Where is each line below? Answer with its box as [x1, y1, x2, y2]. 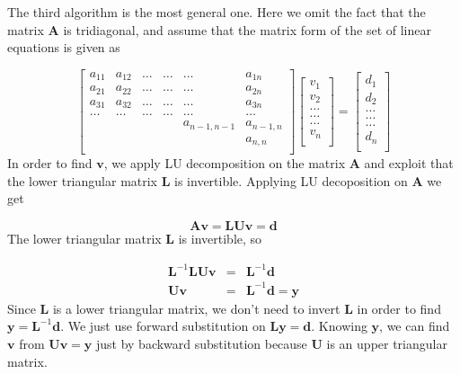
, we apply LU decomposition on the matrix [103, 154, 346, 173]
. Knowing [311, 316, 367, 335]
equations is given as [7, 38, 120, 57]
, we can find [379, 316, 450, 335]
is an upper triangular [326, 334, 447, 352]
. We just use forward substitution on [60, 316, 266, 335]
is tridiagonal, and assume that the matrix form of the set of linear [63, 20, 431, 39]
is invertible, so [178, 229, 262, 248]
